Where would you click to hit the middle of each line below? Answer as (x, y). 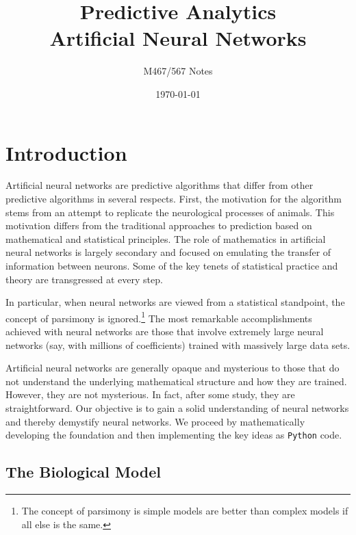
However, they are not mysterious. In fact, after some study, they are (150, 394)
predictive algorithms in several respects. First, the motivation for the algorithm (174, 199)
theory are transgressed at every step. (84, 279)
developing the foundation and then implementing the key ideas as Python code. (174, 435)
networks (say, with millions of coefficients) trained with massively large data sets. (178, 344)
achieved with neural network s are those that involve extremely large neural (165, 331)
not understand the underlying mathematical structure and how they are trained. (176, 381)
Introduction (66, 152)
